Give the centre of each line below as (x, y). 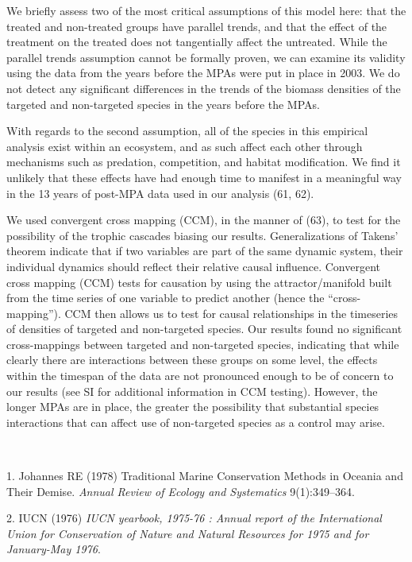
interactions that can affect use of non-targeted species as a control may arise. (196, 422)
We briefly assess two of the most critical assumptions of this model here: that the (206, 10)
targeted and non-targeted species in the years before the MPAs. (163, 104)
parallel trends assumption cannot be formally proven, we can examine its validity (206, 57)
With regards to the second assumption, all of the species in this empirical (187, 131)
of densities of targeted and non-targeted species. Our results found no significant (204, 329)
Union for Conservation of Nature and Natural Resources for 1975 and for (188, 533)
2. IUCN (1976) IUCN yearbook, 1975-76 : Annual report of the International (194, 518)
